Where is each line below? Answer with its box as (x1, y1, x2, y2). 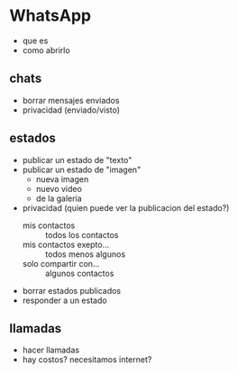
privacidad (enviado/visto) (22, 105, 120, 115)
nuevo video (35, 183, 83, 194)
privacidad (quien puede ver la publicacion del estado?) (22, 202, 230, 213)
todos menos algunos (44, 249, 126, 260)
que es (22, 35, 49, 46)
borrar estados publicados (22, 285, 122, 296)
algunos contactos (44, 268, 114, 278)
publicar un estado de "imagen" (22, 164, 142, 175)
